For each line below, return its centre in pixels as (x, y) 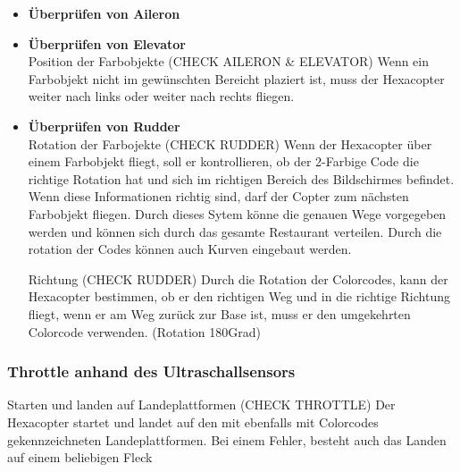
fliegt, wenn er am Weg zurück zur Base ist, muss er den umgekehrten (219, 313)
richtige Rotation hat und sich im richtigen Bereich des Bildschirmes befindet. (241, 178)
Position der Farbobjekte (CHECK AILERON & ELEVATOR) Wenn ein (229, 61)
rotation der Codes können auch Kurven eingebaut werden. (190, 249)
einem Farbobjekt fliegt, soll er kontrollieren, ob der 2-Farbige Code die (223, 161)
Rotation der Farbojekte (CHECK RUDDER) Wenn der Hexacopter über (230, 143)
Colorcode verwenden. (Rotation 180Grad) (144, 331)
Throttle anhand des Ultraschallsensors (151, 371)
